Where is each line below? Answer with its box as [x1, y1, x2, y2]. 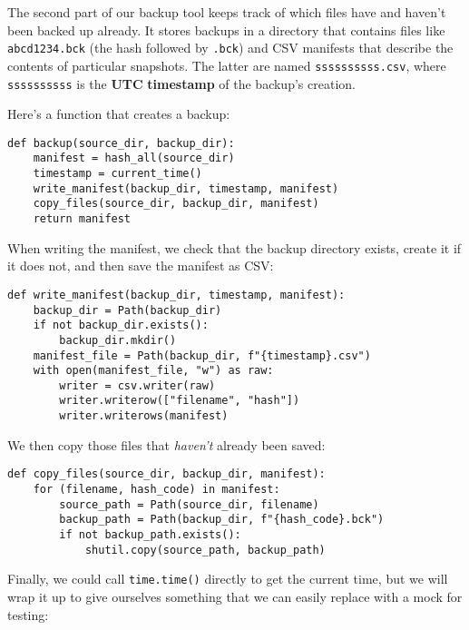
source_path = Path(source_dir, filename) [59, 497, 319, 511]
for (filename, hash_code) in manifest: [33, 483, 280, 497]
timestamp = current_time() [33, 167, 202, 181]
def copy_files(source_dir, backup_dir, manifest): [7, 468, 326, 481]
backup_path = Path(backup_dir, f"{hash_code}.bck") [59, 513, 385, 527]
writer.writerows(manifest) [59, 409, 229, 423]
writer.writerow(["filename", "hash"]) [59, 394, 300, 408]
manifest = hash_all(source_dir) [33, 152, 235, 165]
